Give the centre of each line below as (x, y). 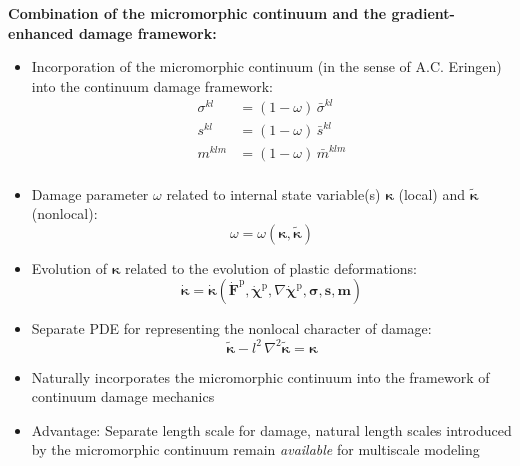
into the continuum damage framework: (152, 85)
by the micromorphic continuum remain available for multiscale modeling (255, 449)
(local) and (432, 193)
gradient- (423, 13)
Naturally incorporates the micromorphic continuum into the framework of (260, 376)
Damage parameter (90, 193)
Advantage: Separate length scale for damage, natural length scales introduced (271, 429)
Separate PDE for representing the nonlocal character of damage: (231, 328)
